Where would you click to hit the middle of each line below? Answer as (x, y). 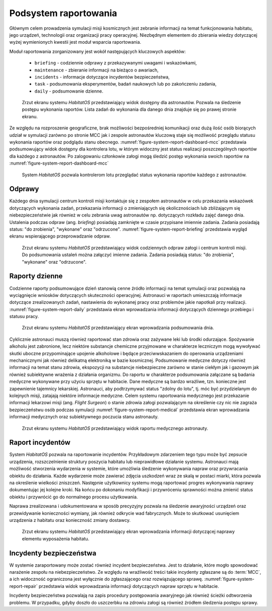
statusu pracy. (24, 317)
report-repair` (23, 586)
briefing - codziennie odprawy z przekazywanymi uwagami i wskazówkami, (116, 63)
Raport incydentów (40, 443)
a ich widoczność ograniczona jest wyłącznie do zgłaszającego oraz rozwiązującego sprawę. (106, 579)
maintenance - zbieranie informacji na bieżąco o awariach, (96, 70)
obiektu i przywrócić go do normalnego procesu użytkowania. (74, 497)
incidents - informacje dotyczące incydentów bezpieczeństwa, (102, 77)
